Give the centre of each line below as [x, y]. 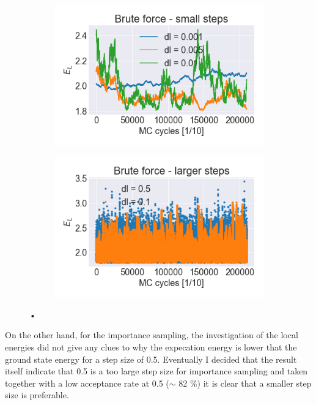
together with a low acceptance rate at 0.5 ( [87, 383]
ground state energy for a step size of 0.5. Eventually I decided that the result [151, 359]
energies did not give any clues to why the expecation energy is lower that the [151, 347]
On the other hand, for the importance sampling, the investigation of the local [152, 335]
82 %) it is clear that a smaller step [245, 383]
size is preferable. [37, 395]
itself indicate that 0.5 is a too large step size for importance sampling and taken [156, 371]
